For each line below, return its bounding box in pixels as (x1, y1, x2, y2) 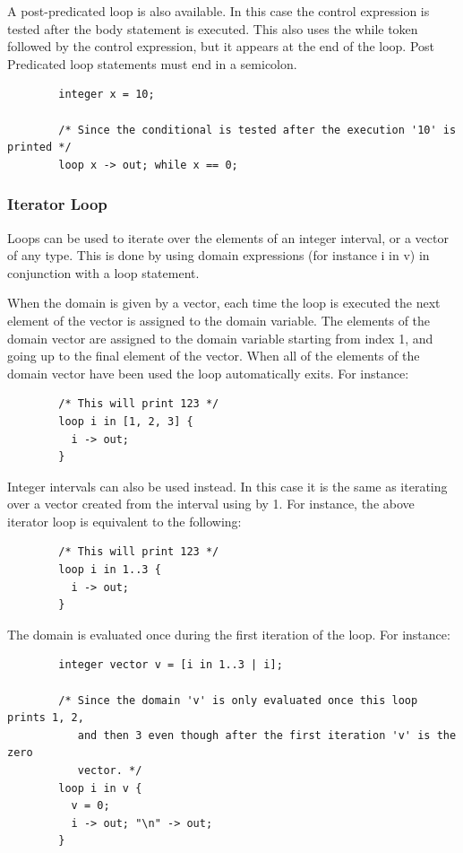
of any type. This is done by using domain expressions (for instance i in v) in (7, 246, 430, 265)
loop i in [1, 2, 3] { (58, 414, 193, 428)
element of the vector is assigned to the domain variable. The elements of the (7, 310, 431, 329)
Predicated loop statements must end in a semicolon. (7, 54, 297, 73)
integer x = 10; (58, 88, 155, 101)
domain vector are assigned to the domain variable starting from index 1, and (7, 328, 433, 347)
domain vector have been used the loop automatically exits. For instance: (7, 363, 409, 382)
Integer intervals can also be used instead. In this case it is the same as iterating (7, 476, 448, 495)
